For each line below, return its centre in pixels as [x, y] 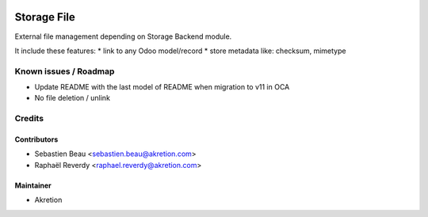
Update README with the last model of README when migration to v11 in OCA [162, 87]
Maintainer [33, 185]
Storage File [45, 17]
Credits [29, 119]
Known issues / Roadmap [65, 71]
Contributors [36, 139]
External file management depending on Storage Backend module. [123, 36]
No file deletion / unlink [73, 98]
